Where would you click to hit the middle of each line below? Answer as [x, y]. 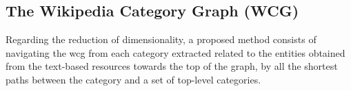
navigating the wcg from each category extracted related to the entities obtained [175, 52]
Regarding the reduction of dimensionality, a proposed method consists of [161, 39]
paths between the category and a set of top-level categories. [133, 79]
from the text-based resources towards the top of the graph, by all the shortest [172, 66]
